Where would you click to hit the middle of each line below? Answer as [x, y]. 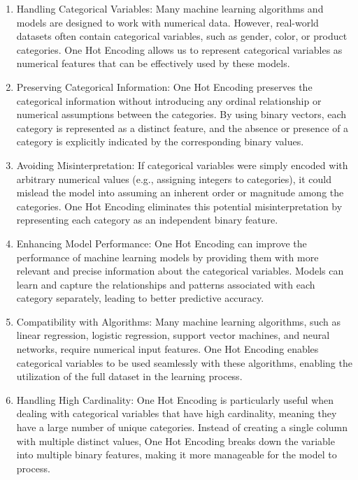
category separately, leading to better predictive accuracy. [140, 298]
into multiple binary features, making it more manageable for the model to [177, 454]
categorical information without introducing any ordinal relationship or [169, 100]
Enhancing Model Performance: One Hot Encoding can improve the [162, 243]
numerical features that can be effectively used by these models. [153, 63]
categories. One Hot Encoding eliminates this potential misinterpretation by [179, 206]
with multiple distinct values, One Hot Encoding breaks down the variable [176, 441]
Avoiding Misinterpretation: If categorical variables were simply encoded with [182, 165]
